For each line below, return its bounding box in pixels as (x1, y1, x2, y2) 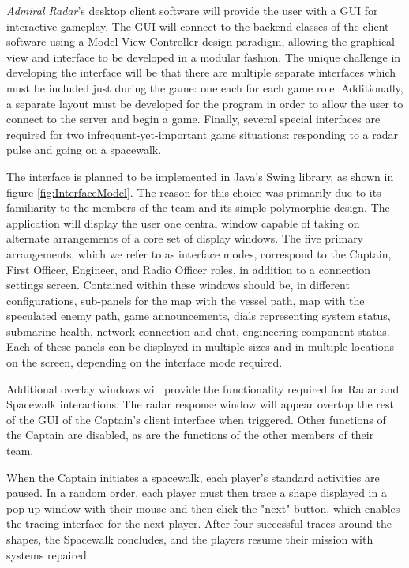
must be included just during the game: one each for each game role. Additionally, (6, 79, 403, 96)
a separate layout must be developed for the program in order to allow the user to (6, 95, 403, 111)
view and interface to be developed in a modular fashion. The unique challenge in (6, 48, 401, 65)
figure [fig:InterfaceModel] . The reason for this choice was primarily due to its (6, 183, 381, 200)
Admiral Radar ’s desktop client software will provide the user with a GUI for (6, 2, 378, 18)
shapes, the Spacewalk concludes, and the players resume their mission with (6, 531, 373, 547)
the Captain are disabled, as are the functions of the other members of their (6, 427, 374, 443)
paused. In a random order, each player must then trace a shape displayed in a (6, 484, 387, 501)
